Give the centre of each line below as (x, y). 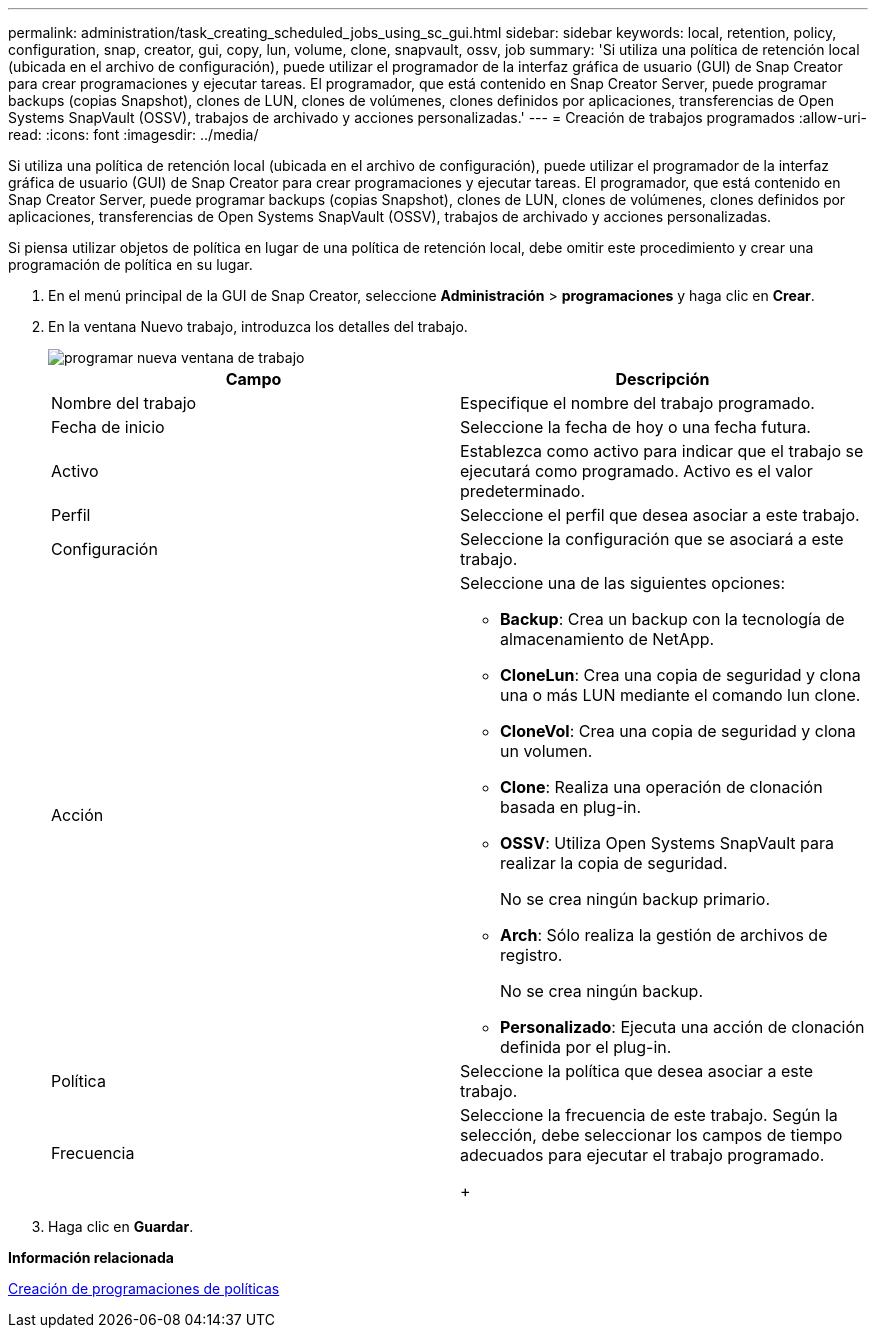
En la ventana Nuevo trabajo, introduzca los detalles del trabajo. (258, 326)
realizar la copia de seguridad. (614, 863)
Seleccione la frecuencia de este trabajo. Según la (649, 1115)
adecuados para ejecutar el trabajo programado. (642, 1155)
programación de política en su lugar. (130, 264)
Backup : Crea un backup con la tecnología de (672, 619)
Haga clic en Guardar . (121, 1226)
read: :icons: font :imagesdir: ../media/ (133, 134)
